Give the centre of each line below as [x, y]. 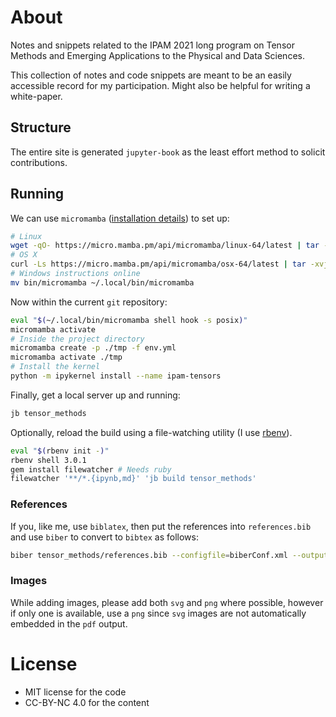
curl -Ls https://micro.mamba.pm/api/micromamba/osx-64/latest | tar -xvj [169, 264]
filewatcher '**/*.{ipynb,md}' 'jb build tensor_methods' [133, 479]
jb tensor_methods [48, 413]
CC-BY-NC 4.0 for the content [87, 702]
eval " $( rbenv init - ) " [60, 451]
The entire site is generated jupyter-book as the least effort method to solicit [168, 152]
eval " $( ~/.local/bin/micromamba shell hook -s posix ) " [129, 320]
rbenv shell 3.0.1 [48, 460]
